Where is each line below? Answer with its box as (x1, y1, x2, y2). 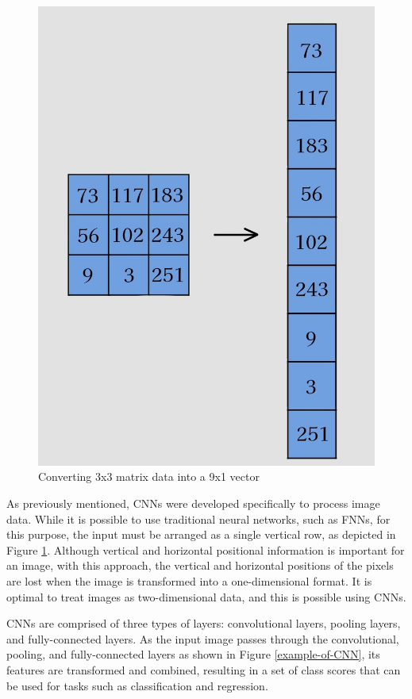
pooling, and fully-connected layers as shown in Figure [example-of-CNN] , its (6, 646, 380, 663)
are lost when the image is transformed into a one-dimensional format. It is (6, 573, 372, 590)
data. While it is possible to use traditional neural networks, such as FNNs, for (6, 510, 391, 527)
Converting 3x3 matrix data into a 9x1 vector (38, 468, 260, 485)
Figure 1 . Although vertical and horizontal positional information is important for (6, 541, 405, 558)
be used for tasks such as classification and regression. (6, 677, 268, 693)
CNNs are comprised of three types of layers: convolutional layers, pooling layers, (6, 615, 401, 632)
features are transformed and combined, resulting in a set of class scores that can (6, 662, 401, 678)
